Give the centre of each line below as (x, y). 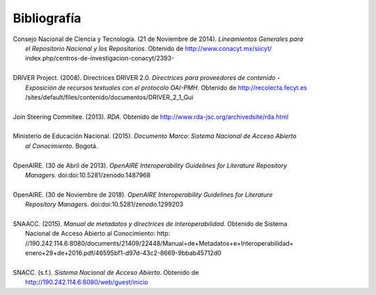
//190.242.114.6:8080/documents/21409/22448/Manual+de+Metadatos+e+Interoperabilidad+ (159, 243)
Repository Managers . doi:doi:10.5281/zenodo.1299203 (104, 205)
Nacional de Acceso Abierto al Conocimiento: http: (98, 234)
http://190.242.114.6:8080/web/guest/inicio (87, 282)
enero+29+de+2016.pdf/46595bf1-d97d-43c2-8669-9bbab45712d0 (124, 253)
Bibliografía (47, 18)
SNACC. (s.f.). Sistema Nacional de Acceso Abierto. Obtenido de (106, 272)
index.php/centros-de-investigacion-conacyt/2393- (100, 58)
